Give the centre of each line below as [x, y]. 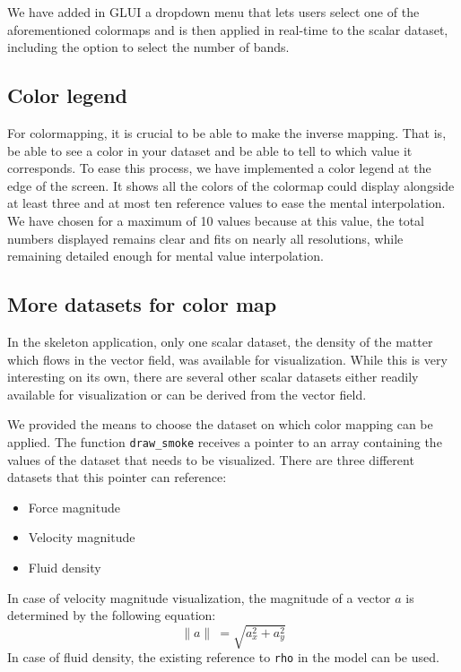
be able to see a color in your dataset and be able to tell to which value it [210, 150]
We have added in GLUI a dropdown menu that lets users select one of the [213, 12]
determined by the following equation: [112, 615]
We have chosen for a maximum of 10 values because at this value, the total [216, 220]
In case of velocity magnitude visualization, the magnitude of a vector [199, 597]
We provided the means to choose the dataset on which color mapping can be [220, 424]
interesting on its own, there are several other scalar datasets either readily [213, 377]
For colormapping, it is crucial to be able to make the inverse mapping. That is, [227, 132]
